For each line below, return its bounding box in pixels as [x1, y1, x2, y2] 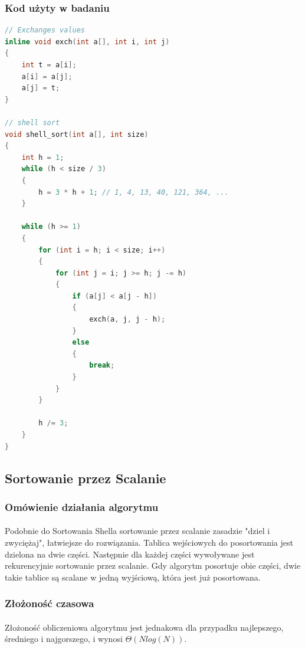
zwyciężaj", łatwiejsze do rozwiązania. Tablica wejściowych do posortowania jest [5, 536, 293, 548]
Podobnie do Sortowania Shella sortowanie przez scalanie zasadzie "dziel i [5, 525, 270, 537]
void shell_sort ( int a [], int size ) [5, 130, 149, 139]
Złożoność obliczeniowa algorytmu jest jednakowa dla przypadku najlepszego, [5, 621, 284, 633]
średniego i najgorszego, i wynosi [5, 632, 123, 645]
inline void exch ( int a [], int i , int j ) [5, 37, 170, 46]
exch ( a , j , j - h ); [89, 315, 166, 324]
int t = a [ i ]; [21, 61, 77, 69]
